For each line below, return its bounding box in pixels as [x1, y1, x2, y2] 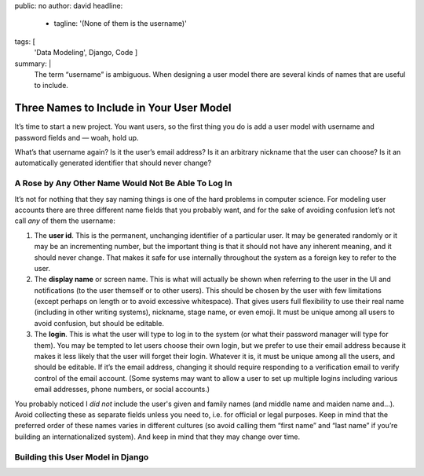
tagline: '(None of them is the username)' [53, 19, 188, 28]
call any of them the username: [14, 216, 115, 225]
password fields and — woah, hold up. [14, 133, 139, 142]
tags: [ [14, 36, 35, 46]
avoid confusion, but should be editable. [34, 318, 165, 328]
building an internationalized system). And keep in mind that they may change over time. [14, 432, 301, 441]
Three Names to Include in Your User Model [14, 101, 232, 115]
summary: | [14, 59, 52, 68]
